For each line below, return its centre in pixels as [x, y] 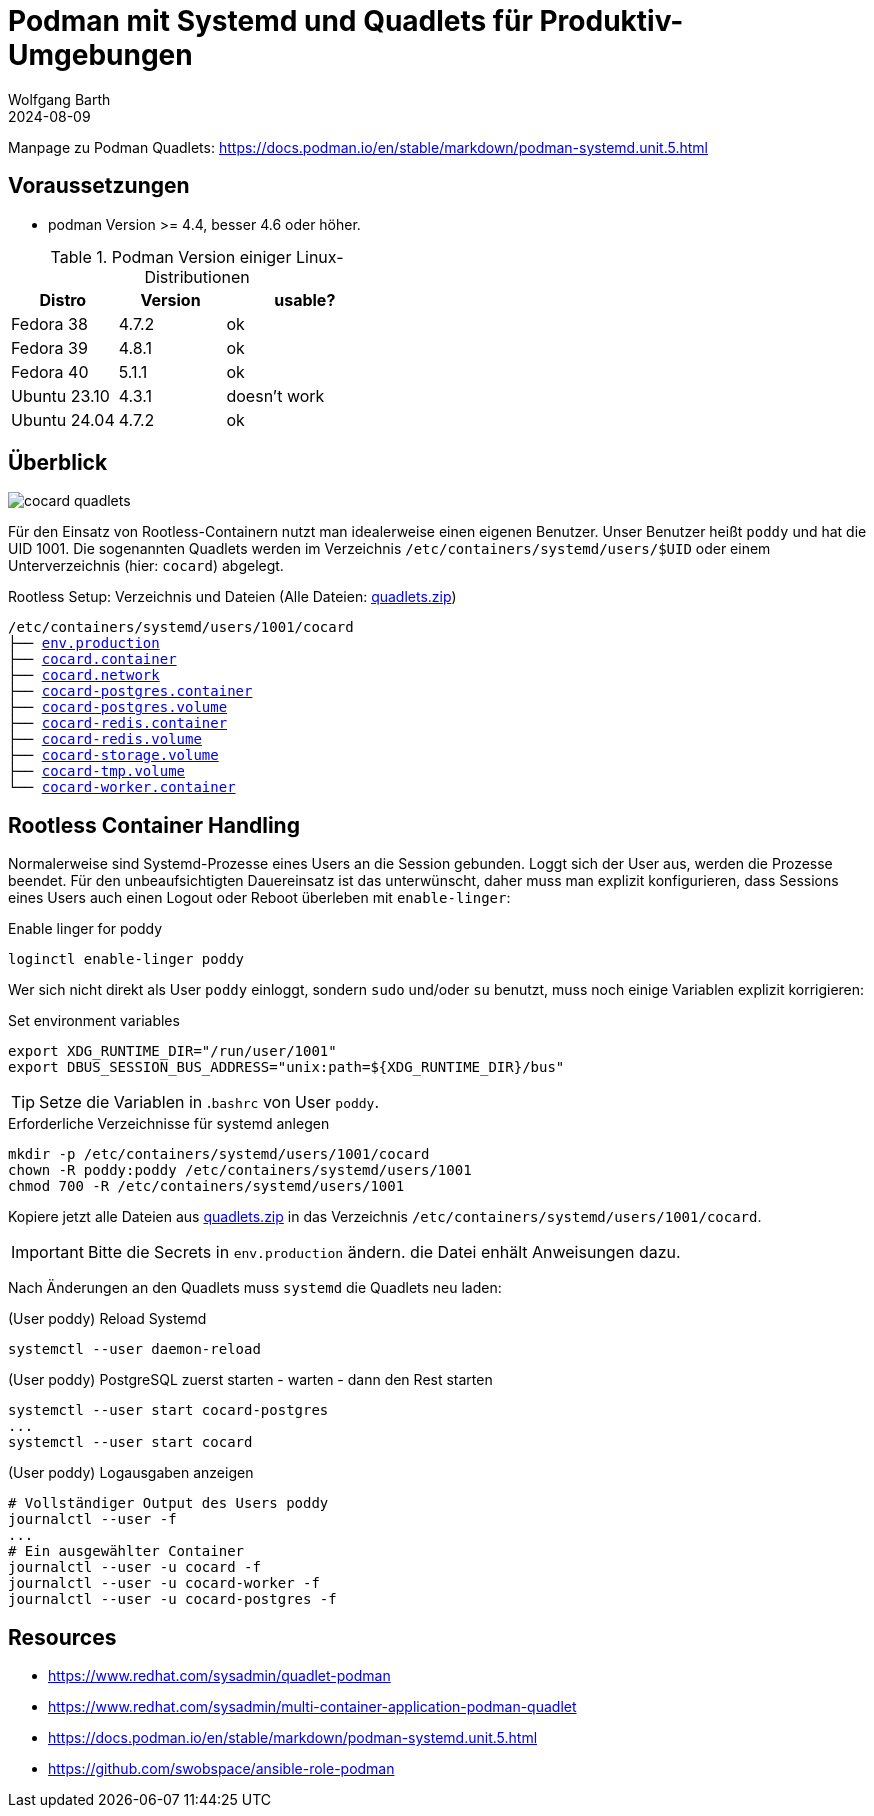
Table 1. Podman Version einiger [171, 256]
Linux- [319, 256]
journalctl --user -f [92, 1519]
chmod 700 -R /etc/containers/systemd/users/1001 [206, 1186]
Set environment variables [94, 1021]
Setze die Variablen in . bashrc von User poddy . [209, 1102]
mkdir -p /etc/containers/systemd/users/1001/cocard [219, 1154]
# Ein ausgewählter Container [126, 1551]
